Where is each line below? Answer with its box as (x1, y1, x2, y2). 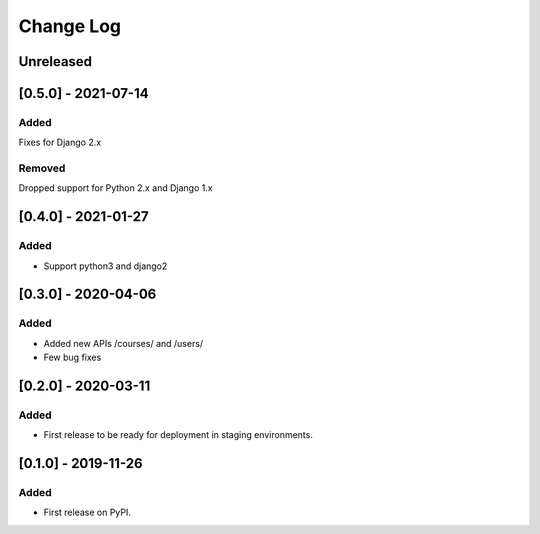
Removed (18, 161, 66, 175)
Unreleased (18, 53, 93, 70)
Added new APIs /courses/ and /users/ (43, 337, 204, 349)
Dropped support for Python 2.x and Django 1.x (18, 182, 214, 194)
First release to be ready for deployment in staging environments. (43, 429, 314, 441)
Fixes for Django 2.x (18, 136, 102, 149)
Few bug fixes (43, 351, 102, 364)
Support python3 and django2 (43, 260, 168, 272)
